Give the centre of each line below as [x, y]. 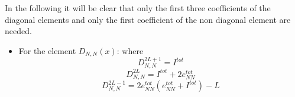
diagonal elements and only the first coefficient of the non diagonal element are [148, 19]
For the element [47, 50]
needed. [18, 31]
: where [130, 50]
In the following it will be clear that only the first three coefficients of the [138, 8]
